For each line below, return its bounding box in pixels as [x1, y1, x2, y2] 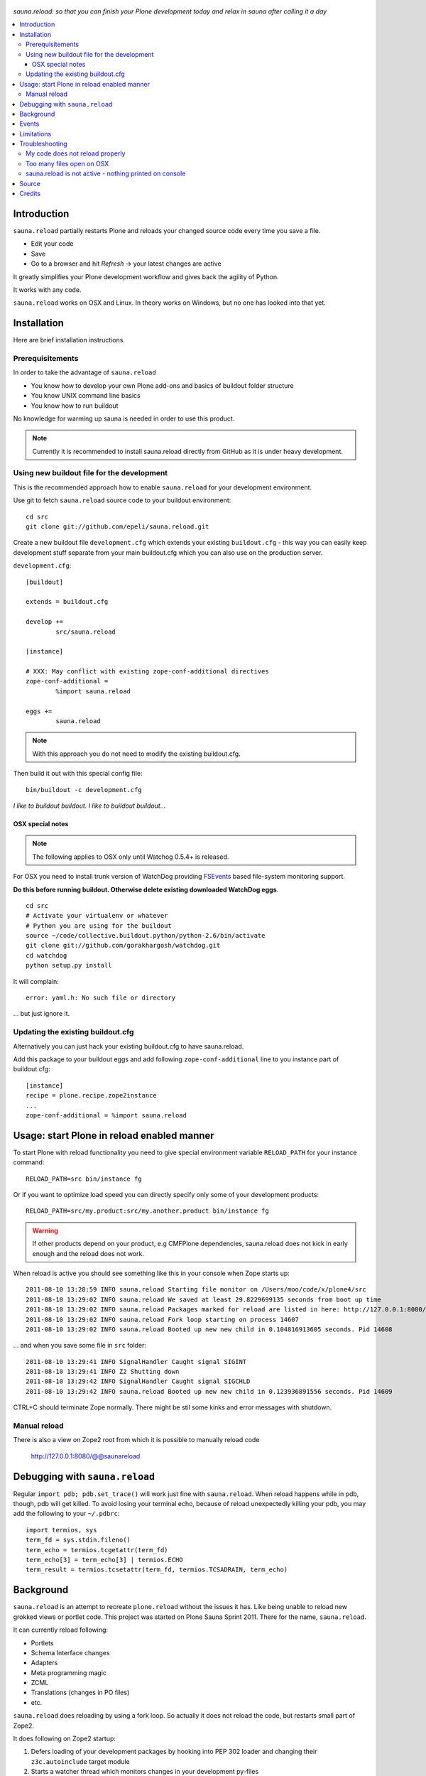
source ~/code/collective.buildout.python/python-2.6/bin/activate [26, 931, 266, 940]
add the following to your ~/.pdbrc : [13, 1510, 120, 1518]
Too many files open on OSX [26, 159, 109, 168]
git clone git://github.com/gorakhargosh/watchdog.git [26, 941, 221, 950]
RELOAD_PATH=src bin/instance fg [26, 1174, 142, 1183]
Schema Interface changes [31, 1648, 110, 1657]
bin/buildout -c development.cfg [26, 786, 142, 794]
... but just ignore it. [13, 1009, 70, 1018]
